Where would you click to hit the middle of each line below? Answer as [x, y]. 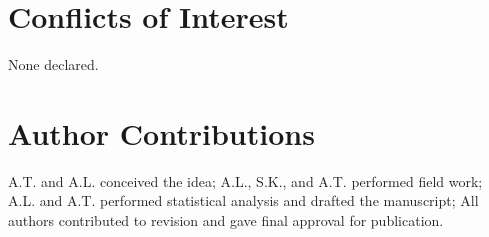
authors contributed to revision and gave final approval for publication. [226, 220]
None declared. [53, 64]
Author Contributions [161, 132]
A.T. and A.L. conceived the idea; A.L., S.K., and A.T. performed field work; [245, 180]
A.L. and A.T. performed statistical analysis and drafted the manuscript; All [243, 200]
